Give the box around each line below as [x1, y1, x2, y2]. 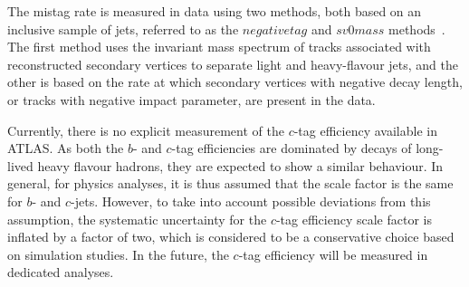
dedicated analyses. [7, 263, 114, 282]
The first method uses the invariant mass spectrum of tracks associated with [7, 37, 431, 56]
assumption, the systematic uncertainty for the [7, 209, 267, 228]
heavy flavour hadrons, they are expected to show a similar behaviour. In [37, 156, 444, 175]
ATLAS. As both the [7, 139, 124, 158]
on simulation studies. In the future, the [7, 244, 229, 263]
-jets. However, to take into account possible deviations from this [71, 191, 431, 210]
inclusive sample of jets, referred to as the [7, 19, 239, 38]
